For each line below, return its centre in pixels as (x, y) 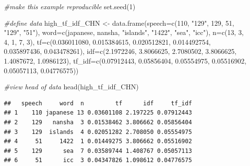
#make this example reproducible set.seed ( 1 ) (70, 6)
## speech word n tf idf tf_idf (98, 103)
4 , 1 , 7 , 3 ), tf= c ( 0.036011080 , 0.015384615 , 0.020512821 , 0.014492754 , (107, 41)
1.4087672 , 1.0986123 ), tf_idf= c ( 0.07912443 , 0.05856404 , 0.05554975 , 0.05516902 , (125, 60)
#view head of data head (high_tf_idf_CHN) (71, 87)
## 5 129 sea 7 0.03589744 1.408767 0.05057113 (98, 151)
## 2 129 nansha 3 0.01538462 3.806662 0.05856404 (98, 122)
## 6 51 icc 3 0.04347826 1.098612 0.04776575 (98, 160)
